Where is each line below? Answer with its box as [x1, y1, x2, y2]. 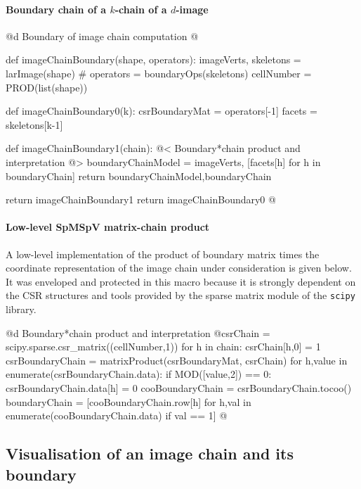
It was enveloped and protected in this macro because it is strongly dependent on [6, 274, 356, 288]
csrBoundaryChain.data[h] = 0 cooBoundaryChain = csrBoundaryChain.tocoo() [6, 380, 352, 395]
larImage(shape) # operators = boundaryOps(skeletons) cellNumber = [6, 65, 312, 80]
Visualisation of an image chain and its [6, 443, 294, 464]
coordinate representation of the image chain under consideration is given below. [6, 260, 352, 275]
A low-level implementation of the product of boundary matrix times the [6, 246, 320, 261]
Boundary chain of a [6, 1, 107, 16]
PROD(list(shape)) [6, 80, 88, 94]
